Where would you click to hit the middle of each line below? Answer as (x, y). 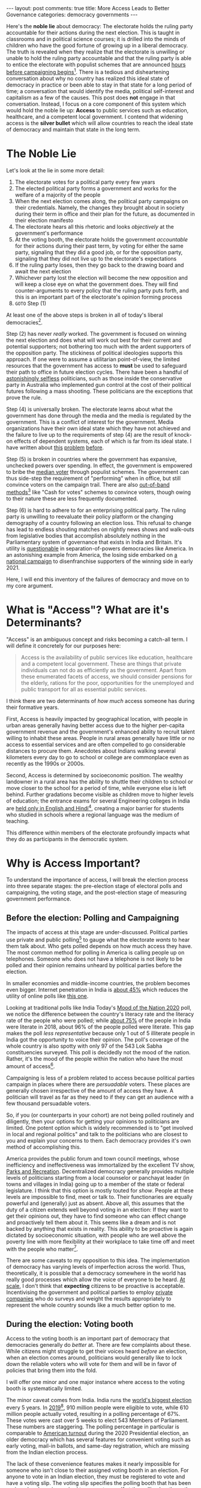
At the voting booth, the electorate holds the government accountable (101, 239)
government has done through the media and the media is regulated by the (99, 416)
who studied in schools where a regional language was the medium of (93, 815)
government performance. (39, 899)
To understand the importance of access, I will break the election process (97, 880)
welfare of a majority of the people (58, 195)
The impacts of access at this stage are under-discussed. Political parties (97, 932)
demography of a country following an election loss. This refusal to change (99, 523)
